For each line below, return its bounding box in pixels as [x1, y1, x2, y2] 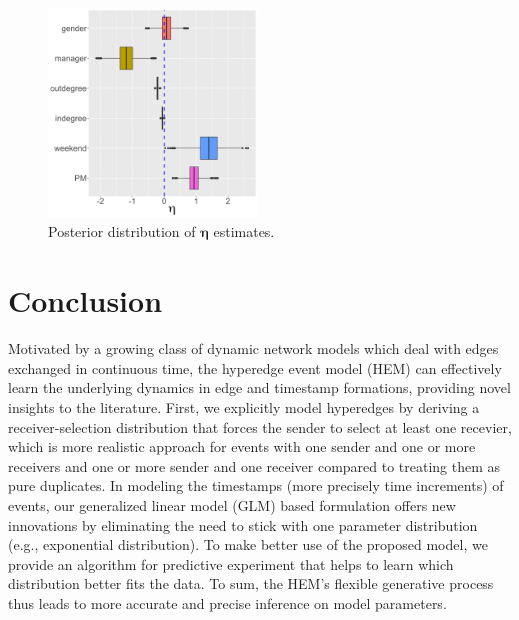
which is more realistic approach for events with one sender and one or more [8, 436, 476, 457]
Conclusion [8, 280, 163, 321]
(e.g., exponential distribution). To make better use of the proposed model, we [8, 534, 488, 555]
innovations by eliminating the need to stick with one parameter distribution [8, 514, 478, 535]
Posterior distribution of [48, 221, 196, 242]
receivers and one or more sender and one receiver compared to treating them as [8, 455, 501, 476]
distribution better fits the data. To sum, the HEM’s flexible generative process [8, 573, 494, 594]
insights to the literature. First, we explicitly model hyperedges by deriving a [8, 396, 480, 417]
